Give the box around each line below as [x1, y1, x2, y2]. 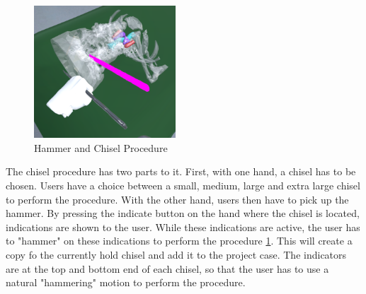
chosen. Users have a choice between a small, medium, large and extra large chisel [6, 178, 360, 192]
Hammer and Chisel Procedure [34, 140, 168, 155]
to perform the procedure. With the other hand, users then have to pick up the [6, 192, 349, 206]
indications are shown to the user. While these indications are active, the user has [6, 219, 360, 234]
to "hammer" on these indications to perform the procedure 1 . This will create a [6, 233, 353, 248]
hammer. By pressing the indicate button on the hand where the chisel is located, [6, 206, 360, 220]
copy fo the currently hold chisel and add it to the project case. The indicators [6, 247, 347, 261]
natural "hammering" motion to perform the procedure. [6, 275, 246, 290]
